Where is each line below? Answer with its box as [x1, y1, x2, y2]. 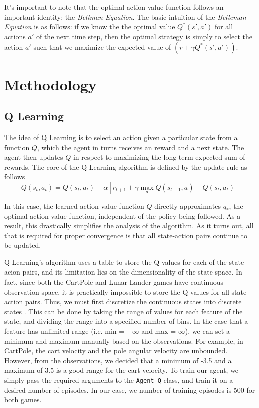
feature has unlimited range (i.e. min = [4, 326, 125, 336]
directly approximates [154, 200, 221, 211]
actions [4, 31, 26, 41]
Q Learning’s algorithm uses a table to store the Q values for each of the [4, 256, 227, 267]
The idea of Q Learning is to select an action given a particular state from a [4, 131, 238, 142]
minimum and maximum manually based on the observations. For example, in [4, 335, 243, 346]
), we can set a [185, 326, 230, 336]
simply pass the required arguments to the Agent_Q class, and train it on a [4, 375, 233, 385]
